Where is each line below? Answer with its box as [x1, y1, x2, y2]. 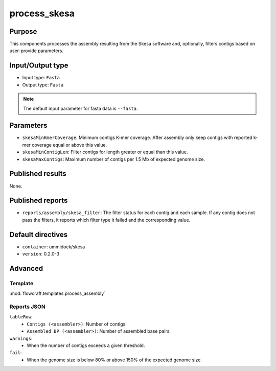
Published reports [9, 196, 68, 205]
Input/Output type [9, 61, 68, 70]
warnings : [9, 335, 33, 341]
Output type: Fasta [22, 82, 64, 88]
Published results [9, 169, 66, 178]
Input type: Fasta [22, 75, 60, 81]
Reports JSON [9, 303, 45, 310]
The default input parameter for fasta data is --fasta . [23, 105, 138, 111]
